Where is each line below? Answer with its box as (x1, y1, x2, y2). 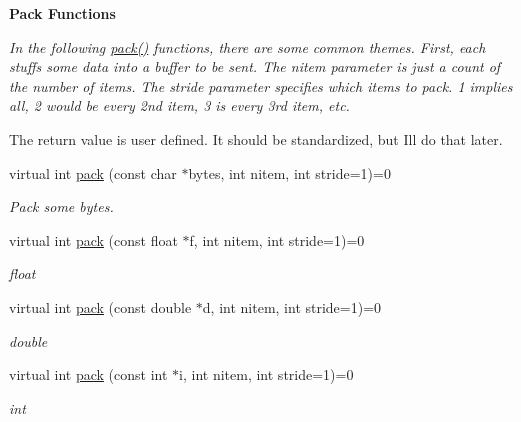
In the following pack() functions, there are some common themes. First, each (9, 36, 486, 57)
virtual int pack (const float (9, 229, 178, 250)
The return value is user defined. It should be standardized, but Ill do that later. (9, 128, 503, 149)
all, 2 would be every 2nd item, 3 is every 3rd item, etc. (9, 95, 350, 116)
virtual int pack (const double (9, 296, 192, 317)
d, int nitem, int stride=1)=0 (202, 296, 382, 317)
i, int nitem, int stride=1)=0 (179, 364, 354, 385)
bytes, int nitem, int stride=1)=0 (188, 162, 391, 183)
